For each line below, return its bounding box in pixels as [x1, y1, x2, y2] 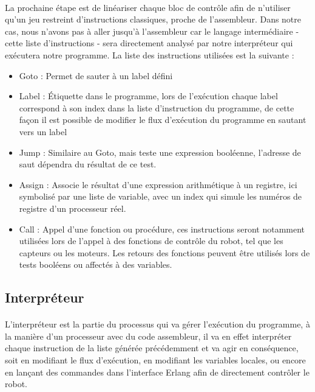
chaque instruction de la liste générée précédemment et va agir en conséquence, [5, 341, 299, 354]
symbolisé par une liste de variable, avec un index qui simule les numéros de [19, 190, 302, 203]
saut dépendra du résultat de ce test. [19, 158, 157, 170]
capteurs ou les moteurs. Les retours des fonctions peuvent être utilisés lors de [19, 246, 310, 259]
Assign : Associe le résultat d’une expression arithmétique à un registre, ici [19, 178, 297, 191]
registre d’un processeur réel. [19, 201, 126, 214]
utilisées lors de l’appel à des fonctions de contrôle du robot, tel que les [19, 234, 283, 247]
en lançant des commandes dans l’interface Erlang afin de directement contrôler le [5, 365, 310, 378]
